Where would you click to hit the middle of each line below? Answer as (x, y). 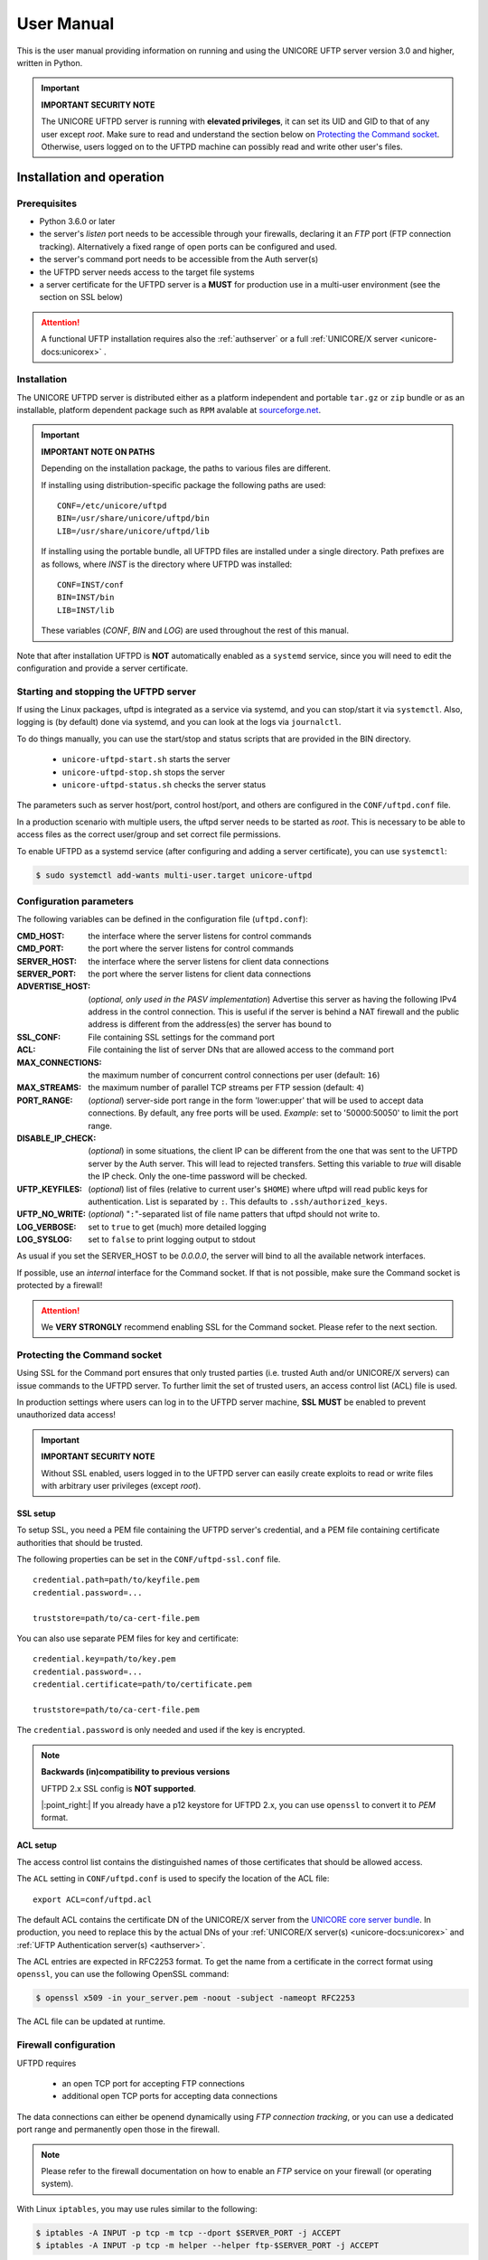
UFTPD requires (47, 2063)
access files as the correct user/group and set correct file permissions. (149, 834)
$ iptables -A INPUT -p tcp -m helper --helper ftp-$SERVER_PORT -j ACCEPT (207, 2246)
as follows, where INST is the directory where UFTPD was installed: (167, 564)
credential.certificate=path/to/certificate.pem (142, 1685)
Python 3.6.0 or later (77, 221)
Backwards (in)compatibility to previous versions (136, 1772)
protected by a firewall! (60, 1285)
